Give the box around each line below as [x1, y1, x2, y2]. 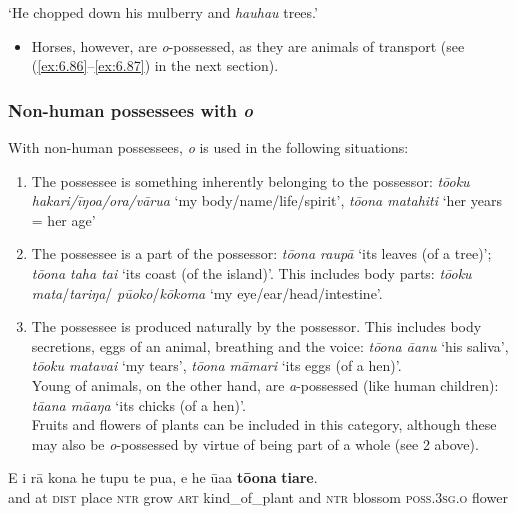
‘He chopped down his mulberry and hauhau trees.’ [8, 2, 318, 22]
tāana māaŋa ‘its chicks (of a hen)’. [31, 394, 246, 415]
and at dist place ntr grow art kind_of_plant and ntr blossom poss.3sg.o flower [8, 486, 508, 507]
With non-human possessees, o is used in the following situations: [8, 137, 409, 157]
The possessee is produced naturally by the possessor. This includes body [31, 316, 482, 337]
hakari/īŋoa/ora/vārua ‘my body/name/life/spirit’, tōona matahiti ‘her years [31, 190, 502, 211]
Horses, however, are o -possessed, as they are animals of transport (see [31, 35, 465, 56]
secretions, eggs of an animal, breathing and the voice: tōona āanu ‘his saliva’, [31, 335, 509, 356]
